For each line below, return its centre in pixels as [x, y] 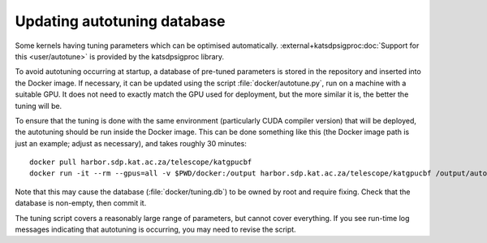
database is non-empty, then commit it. [81, 203]
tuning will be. [39, 106]
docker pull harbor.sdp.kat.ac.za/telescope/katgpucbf [141, 162]
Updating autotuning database [121, 21]
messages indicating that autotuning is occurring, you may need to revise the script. [155, 230]
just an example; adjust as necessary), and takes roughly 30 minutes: [131, 143]
